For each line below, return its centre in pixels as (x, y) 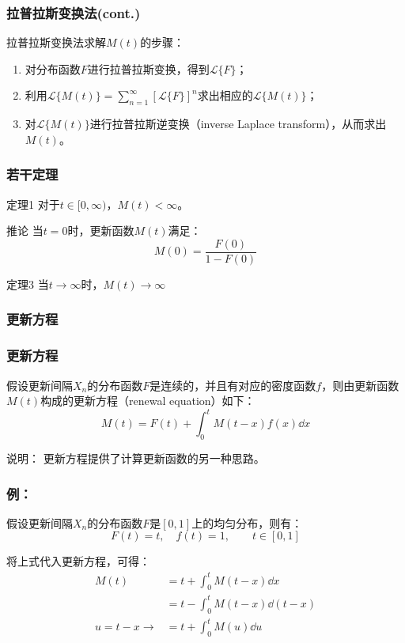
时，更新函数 (101, 231)
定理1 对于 (33, 204)
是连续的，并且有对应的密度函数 (233, 385)
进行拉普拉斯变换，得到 (148, 68)
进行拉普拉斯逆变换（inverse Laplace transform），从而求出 (238, 124)
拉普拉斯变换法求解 (56, 42)
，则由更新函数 (360, 385)
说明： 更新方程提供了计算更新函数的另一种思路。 (136, 458)
